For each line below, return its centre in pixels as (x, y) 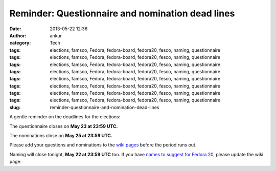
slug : (15, 107)
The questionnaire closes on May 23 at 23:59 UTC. (64, 126)
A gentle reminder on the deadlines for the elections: (65, 117)
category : (20, 43)
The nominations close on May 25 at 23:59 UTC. (61, 136)
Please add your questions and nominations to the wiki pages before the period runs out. (103, 145)
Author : (18, 35)
